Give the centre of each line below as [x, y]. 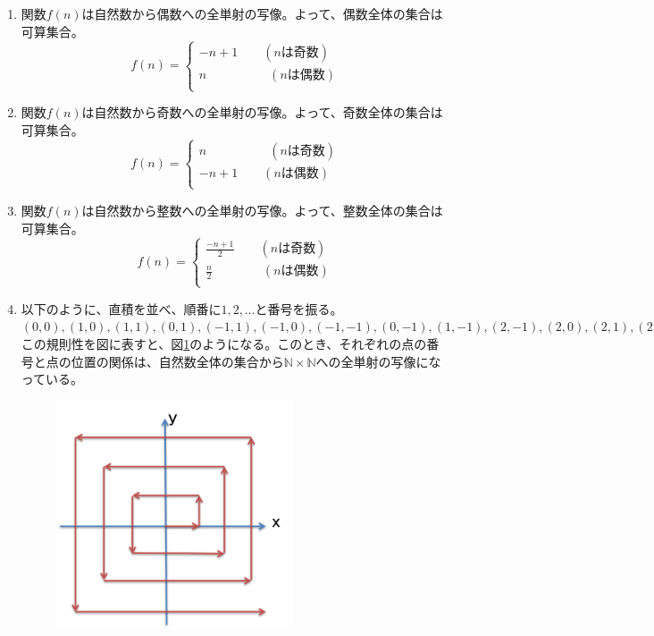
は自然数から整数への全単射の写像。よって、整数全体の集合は [262, 210]
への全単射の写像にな [378, 361]
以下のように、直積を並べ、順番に [121, 308]
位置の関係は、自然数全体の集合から [177, 361]
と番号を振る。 [299, 308]
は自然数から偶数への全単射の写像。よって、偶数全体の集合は [262, 14]
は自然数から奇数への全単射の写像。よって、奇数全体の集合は [262, 112]
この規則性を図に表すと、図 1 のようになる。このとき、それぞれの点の [224, 343]
